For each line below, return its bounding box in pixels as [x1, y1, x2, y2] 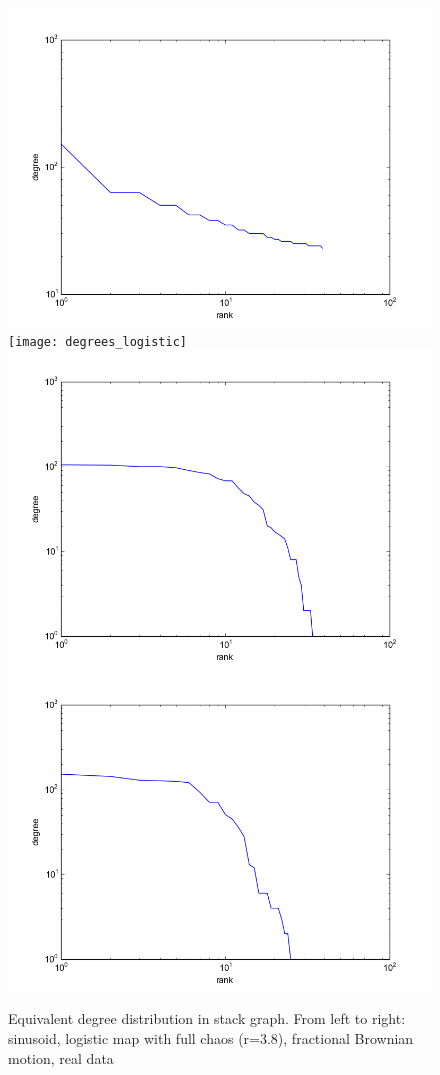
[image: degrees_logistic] [8, 334, 187, 349]
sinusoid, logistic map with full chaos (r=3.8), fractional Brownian [8, 1028, 414, 1049]
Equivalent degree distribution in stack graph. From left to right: [8, 1008, 406, 1029]
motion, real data [8, 1047, 114, 1068]
